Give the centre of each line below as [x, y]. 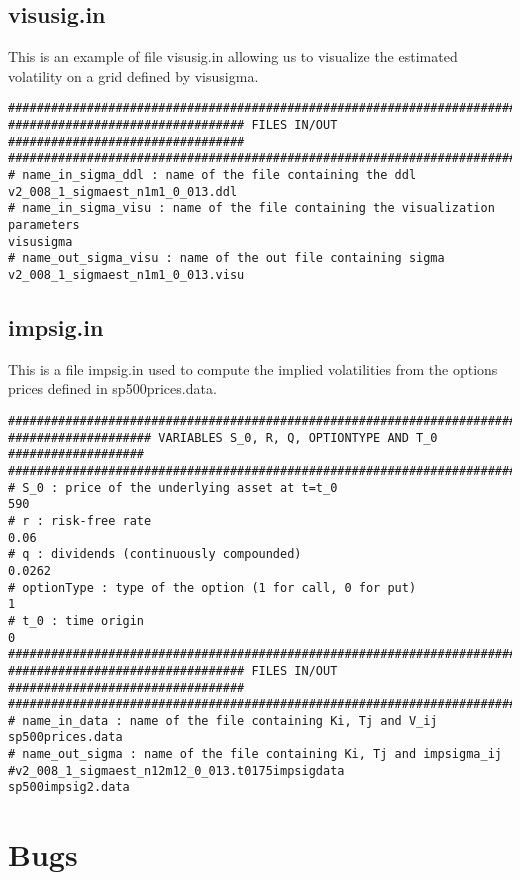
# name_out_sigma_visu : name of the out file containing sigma [226, 258]
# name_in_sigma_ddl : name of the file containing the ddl [212, 175]
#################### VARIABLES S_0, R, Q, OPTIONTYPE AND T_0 [223, 437]
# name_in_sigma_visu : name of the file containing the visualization [251, 208]
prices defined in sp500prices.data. [112, 388]
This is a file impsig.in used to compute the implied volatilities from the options [253, 368]
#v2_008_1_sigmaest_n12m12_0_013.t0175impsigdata [176, 770]
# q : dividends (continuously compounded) [155, 554]
